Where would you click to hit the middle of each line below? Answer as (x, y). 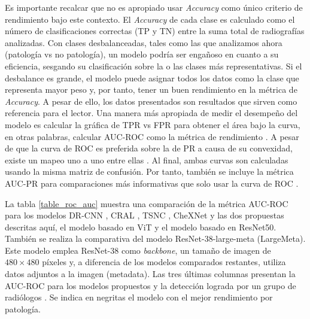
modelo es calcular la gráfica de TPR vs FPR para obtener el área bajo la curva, (153, 124)
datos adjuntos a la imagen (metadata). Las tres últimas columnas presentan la (150, 274)
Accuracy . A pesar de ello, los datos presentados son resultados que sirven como (151, 101)
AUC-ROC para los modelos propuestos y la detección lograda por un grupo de (151, 285)
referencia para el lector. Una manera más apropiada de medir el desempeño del (151, 113)
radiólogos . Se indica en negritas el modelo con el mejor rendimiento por (139, 297)
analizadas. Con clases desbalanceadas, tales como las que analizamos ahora (144, 42)
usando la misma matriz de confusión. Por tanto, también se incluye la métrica (149, 171)
